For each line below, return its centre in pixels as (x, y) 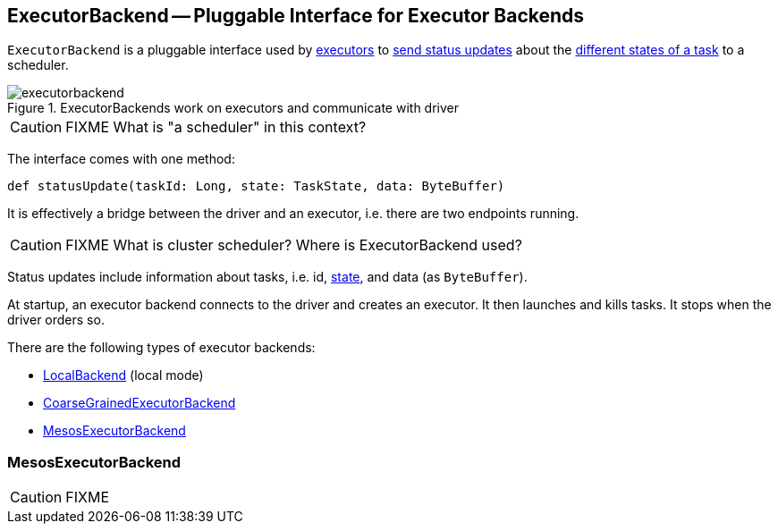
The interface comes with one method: (121, 159)
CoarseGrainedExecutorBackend (140, 403)
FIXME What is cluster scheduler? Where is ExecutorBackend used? (294, 245)
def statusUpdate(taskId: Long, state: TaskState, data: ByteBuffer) (256, 186)
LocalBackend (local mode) (123, 375)
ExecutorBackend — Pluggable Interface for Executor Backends (296, 16)
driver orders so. (56, 320)
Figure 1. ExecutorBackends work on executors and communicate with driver (233, 108)
